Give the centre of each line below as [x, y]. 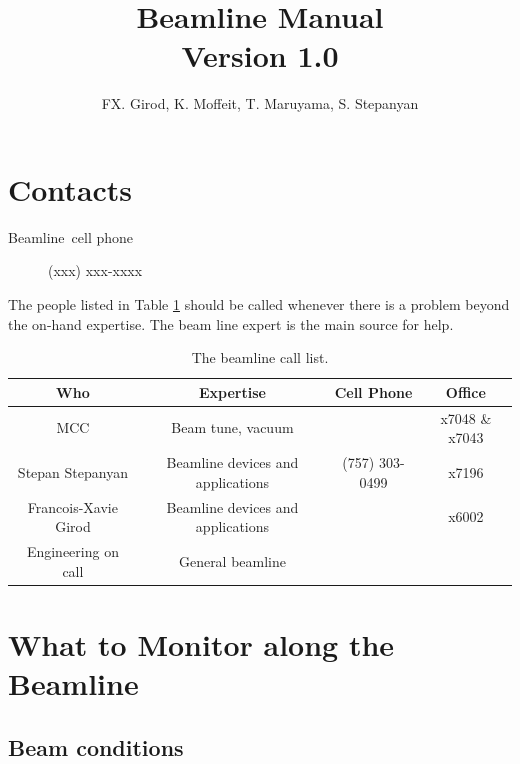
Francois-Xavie [72, 506]
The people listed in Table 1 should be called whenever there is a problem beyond [259, 304]
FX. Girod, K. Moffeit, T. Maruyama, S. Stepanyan [260, 103]
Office [465, 391]
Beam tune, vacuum [232, 427]
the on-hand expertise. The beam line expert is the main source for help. [231, 323]
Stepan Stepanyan [72, 471]
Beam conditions [96, 746]
